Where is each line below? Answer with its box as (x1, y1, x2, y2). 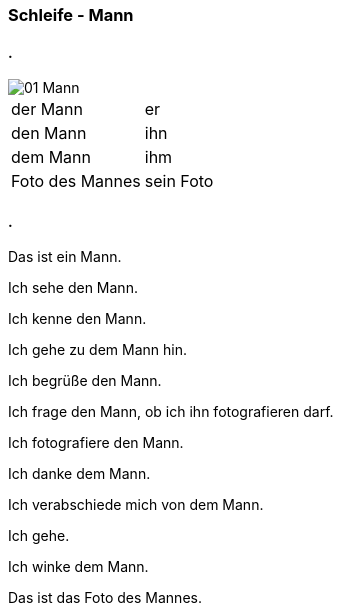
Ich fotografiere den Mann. (8, 434, 184, 452)
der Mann (11, 99, 83, 120)
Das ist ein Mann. (8, 248, 122, 266)
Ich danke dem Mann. (8, 465, 151, 483)
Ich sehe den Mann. (8, 279, 138, 297)
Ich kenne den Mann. (8, 310, 147, 328)
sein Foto (144, 171, 214, 192)
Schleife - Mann (8, 5, 134, 25)
